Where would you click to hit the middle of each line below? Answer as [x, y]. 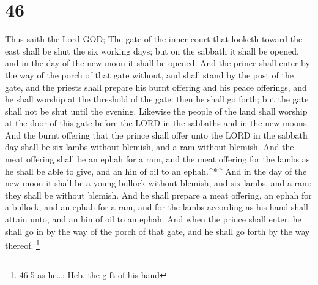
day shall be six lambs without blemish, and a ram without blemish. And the [150, 147]
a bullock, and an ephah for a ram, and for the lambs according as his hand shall [157, 207]
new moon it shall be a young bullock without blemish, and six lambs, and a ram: [158, 183]
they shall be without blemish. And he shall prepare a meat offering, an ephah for [158, 195]
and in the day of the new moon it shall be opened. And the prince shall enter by [157, 63]
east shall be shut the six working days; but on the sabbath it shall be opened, [152, 51]
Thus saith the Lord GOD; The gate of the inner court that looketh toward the [154, 39]
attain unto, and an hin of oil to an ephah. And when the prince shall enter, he [153, 219]
